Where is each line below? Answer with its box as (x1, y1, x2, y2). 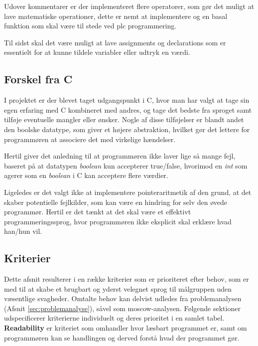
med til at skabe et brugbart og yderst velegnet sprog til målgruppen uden (4, 283, 232, 294)
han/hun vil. (4, 226, 42, 236)
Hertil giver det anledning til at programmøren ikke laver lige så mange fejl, (4, 151, 236, 161)
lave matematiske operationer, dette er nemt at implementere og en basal (4, 10, 228, 21)
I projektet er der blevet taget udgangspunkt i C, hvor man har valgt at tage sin (4, 95, 250, 105)
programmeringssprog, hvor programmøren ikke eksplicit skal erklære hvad (4, 216, 232, 226)
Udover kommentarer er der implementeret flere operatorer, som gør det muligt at (4, 1, 255, 11)
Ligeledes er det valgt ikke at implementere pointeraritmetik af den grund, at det (4, 186, 252, 197)
